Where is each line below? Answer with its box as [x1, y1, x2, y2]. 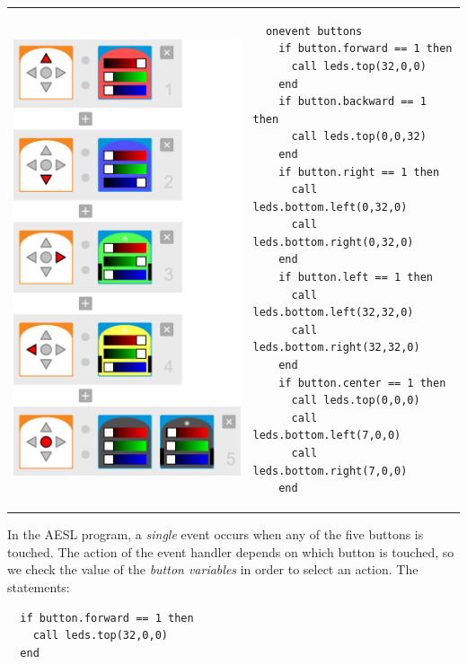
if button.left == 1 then [278, 271, 433, 284]
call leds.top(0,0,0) [291, 394, 420, 407]
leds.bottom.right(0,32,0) [252, 235, 414, 249]
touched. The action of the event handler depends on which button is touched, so [7, 542, 454, 561]
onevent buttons [265, 24, 363, 38]
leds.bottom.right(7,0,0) [252, 464, 408, 477]
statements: [7, 578, 70, 597]
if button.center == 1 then [278, 376, 446, 389]
